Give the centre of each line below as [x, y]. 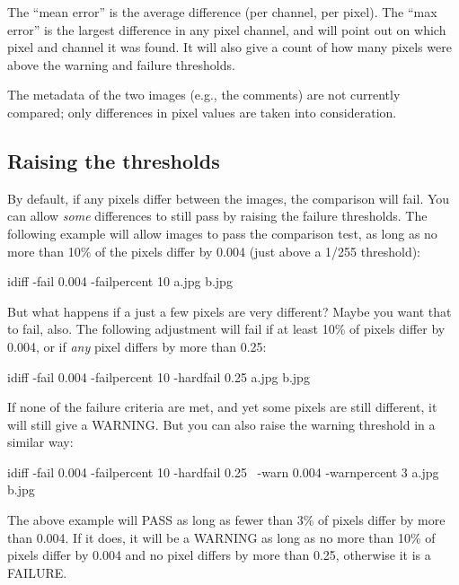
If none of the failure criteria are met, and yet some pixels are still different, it [222, 407]
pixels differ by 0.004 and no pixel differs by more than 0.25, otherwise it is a [219, 555]
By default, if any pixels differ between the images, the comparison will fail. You [229, 198]
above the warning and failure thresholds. [121, 64]
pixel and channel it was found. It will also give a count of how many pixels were [229, 47]
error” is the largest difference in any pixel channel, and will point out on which [227, 29]
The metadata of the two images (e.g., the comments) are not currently [204, 95]
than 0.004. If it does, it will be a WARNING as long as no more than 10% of [221, 537]
